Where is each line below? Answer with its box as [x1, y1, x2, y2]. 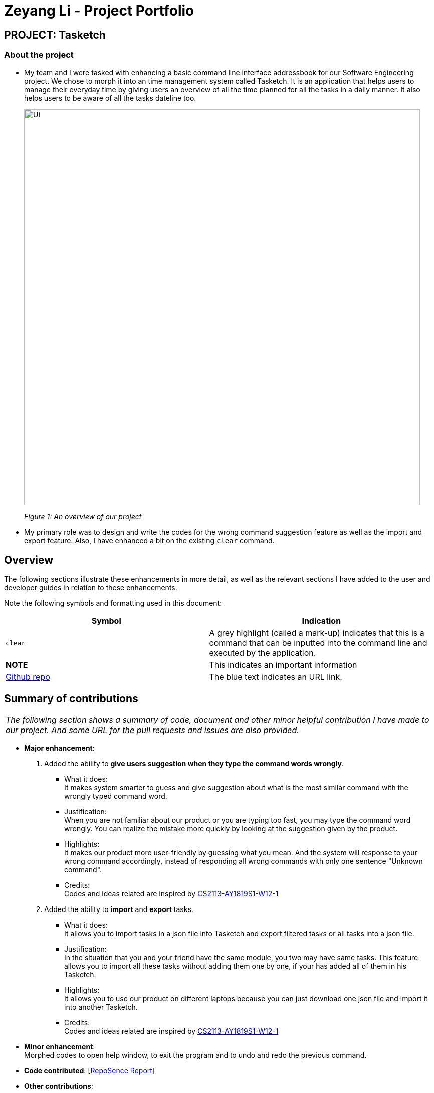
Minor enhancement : [24, 1042, 95, 1051]
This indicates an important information [209, 660, 357, 670]
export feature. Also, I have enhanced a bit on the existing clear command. [24, 536, 275, 545]
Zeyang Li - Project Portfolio [4, 2, 194, 19]
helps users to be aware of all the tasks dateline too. [24, 93, 196, 102]
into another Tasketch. [64, 1003, 138, 1012]
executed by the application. [209, 648, 316, 658]
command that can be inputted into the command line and [209, 638, 427, 648]
